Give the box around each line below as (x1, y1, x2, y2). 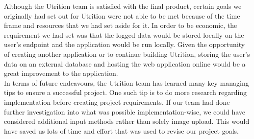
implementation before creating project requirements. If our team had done (4, 96, 230, 107)
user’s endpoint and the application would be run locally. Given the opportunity (4, 39, 245, 49)
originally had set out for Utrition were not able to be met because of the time (4, 10, 240, 21)
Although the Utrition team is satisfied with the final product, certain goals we (4, 1, 242, 11)
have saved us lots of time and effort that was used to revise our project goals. (4, 125, 239, 136)
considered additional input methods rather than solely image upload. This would (4, 116, 250, 126)
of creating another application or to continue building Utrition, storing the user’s (4, 48, 250, 59)
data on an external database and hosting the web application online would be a (4, 58, 246, 69)
